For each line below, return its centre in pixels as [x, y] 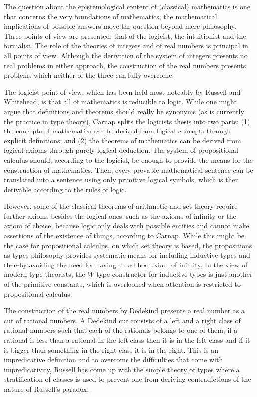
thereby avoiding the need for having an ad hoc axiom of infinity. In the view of [126, 264]
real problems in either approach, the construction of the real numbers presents [125, 65]
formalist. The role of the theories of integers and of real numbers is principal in [126, 46]
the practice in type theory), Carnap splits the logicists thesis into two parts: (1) [127, 121]
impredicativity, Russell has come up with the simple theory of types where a [122, 369]
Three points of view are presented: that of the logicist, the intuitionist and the [125, 36]
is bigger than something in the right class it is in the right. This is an [111, 349]
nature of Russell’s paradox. [47, 388]
